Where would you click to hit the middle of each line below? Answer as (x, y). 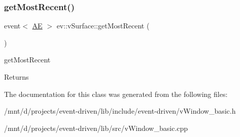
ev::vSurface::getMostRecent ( (103, 26)
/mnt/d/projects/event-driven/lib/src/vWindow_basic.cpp (96, 128)
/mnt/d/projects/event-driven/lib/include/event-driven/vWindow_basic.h (120, 111)
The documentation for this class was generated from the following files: (116, 94)
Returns (16, 77)
